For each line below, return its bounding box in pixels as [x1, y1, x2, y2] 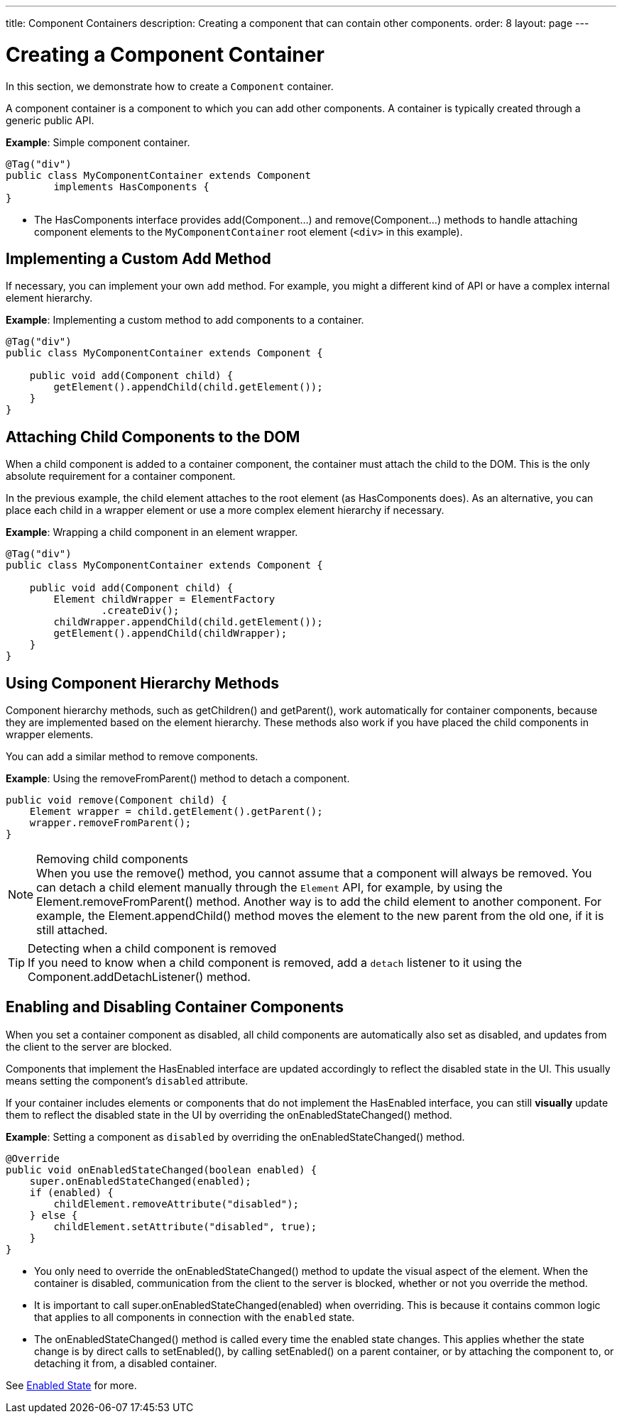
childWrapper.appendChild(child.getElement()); [53, 616, 323, 628]
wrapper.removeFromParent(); [29, 817, 192, 829]
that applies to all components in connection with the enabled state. [34, 1310, 355, 1323]
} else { [29, 1209, 78, 1221]
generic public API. [6, 114, 94, 126]
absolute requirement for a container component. [6, 470, 236, 483]
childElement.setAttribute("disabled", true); [53, 1220, 317, 1232]
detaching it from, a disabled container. [34, 1357, 217, 1369]
